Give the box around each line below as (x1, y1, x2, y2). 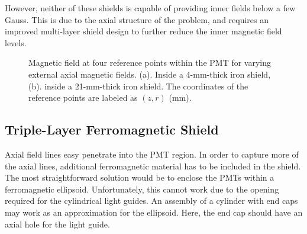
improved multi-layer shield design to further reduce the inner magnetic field (5, 25, 282, 37)
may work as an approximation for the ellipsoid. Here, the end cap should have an (5, 206, 303, 218)
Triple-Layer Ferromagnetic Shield (5, 120, 219, 139)
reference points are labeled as (28, 91, 138, 104)
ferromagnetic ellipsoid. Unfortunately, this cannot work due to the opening (5, 182, 279, 195)
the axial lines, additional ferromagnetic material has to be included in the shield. (5, 159, 301, 172)
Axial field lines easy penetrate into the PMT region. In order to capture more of (5, 148, 299, 160)
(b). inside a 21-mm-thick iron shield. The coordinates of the (28, 79, 248, 92)
